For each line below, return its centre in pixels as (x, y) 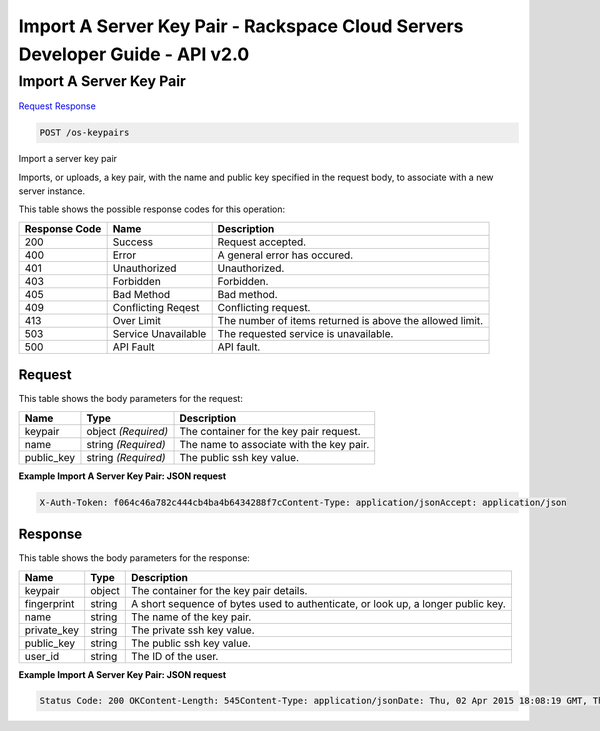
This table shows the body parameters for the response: (134, 558)
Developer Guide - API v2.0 (134, 54)
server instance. (52, 191)
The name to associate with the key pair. (274, 444)
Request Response (57, 106)
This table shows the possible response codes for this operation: (152, 209)
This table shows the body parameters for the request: (131, 399)
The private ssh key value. (193, 630)
